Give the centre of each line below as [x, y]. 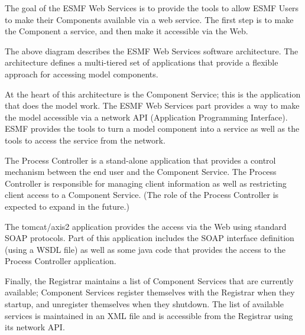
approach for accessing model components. [82, 74]
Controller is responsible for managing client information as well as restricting [146, 183]
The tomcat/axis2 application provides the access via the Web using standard [146, 226]
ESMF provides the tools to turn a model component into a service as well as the [152, 129]
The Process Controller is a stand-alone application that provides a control [140, 160]
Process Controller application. [61, 261]
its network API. [35, 327]
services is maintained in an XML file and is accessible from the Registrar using [149, 315]
